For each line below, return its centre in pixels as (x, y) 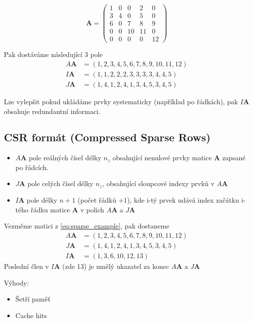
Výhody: (17, 282)
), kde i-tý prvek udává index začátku (183, 200)
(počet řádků (97, 200)
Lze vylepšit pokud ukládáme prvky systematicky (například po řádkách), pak (121, 101)
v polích (92, 209)
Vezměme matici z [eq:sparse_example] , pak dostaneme (87, 226)
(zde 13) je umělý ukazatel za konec (116, 266)
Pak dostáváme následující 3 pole (53, 54)
